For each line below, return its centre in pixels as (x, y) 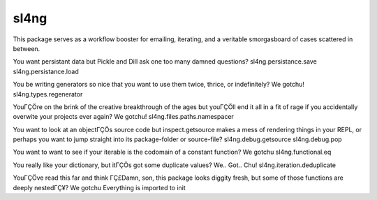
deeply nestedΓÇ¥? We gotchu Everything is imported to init (99, 187)
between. (27, 48)
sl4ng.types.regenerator (48, 94)
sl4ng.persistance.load (46, 71)
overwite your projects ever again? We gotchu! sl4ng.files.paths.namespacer (123, 117)
